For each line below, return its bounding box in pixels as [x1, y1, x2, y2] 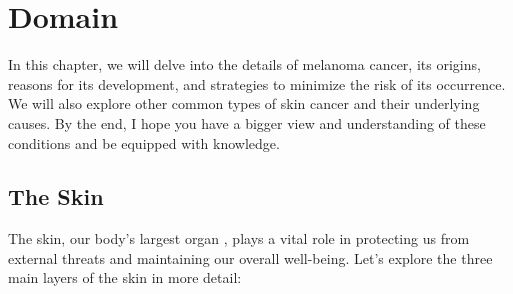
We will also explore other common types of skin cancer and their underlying [8, 93, 480, 114]
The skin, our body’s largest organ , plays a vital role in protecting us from [8, 228, 470, 249]
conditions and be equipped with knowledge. [8, 132, 280, 153]
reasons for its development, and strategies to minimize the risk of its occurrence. [8, 73, 506, 94]
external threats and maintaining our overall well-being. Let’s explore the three [8, 247, 493, 268]
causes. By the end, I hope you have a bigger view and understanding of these [8, 112, 486, 133]
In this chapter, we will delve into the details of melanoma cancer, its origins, [8, 54, 481, 75]
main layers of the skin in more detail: [8, 267, 242, 288]
